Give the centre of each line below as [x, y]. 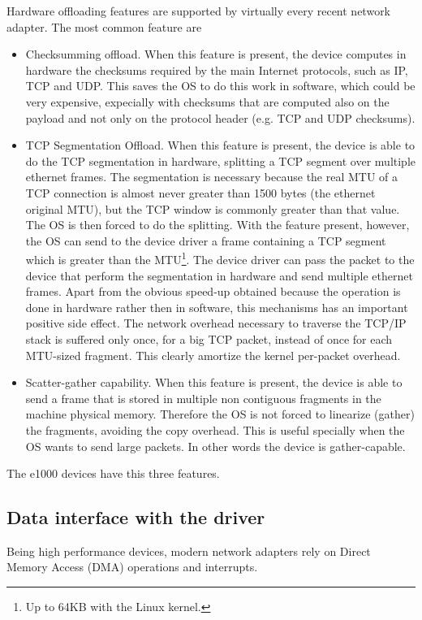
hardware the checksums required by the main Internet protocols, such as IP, [217, 69]
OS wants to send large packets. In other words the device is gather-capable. [215, 446]
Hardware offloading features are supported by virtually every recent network [199, 11]
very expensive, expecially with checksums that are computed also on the [207, 101]
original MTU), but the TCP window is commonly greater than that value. [213, 208]
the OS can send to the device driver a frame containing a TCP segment [206, 240]
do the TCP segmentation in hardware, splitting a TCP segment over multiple [221, 160]
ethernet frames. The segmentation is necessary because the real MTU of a [212, 177]
